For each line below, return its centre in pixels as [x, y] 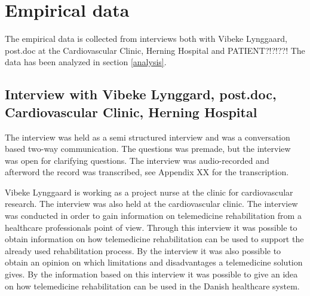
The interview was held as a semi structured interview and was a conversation [148, 137]
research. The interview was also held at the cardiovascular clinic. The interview [151, 204]
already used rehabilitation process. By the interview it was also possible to [143, 250]
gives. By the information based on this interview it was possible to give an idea [151, 274]
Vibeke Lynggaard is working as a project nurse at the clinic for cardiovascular [149, 192]
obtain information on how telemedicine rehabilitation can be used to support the [154, 239]
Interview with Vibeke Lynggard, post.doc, [141, 94]
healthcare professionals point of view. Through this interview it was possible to [151, 227]
